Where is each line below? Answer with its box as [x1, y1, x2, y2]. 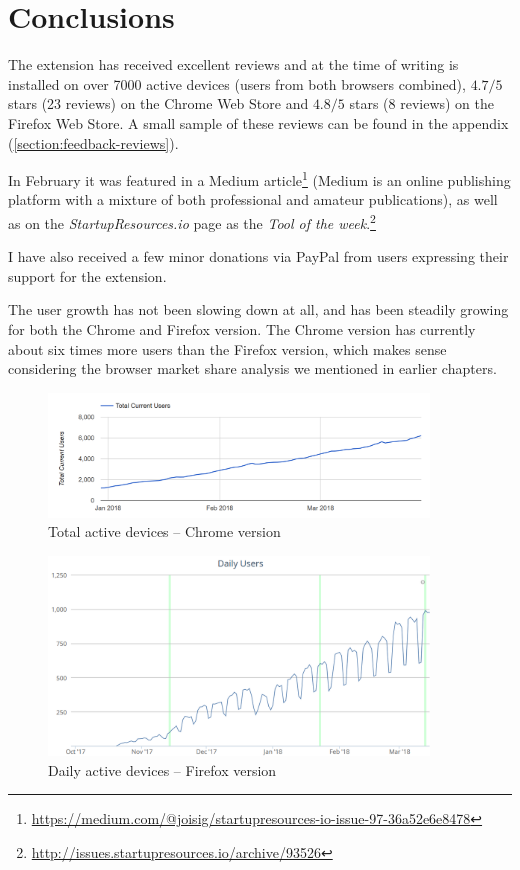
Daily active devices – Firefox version [48, 759, 277, 780]
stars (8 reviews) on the [349, 93, 495, 114]
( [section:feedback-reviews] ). [8, 132, 179, 153]
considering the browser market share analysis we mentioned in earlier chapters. [8, 358, 497, 379]
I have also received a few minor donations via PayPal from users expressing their [8, 246, 509, 267]
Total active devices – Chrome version [48, 521, 281, 542]
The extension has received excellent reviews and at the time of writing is [8, 54, 459, 75]
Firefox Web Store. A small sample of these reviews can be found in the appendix [8, 112, 509, 133]
